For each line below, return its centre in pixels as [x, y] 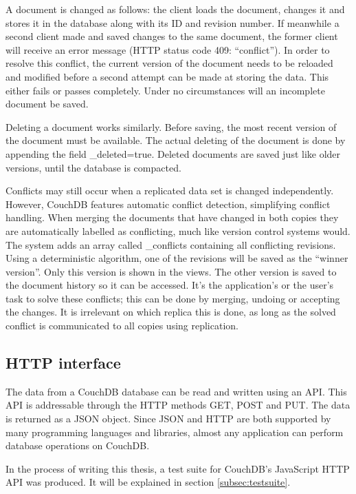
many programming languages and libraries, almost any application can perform [175, 432]
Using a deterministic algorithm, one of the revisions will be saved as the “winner [177, 258]
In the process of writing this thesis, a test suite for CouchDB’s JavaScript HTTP [178, 468]
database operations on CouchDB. [78, 445]
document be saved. [47, 104]
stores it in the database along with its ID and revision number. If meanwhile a [173, 22]
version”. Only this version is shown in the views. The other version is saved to [171, 271]
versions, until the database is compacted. [93, 167]
